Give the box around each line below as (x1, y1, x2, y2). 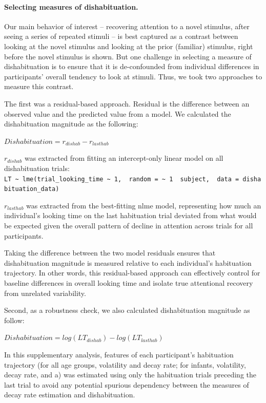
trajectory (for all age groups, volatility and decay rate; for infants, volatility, (4, 359, 246, 370)
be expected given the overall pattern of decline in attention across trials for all (4, 220, 253, 231)
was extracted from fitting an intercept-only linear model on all (24, 153, 223, 163)
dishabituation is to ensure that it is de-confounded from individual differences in (4, 61, 259, 72)
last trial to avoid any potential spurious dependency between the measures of (4, 379, 249, 390)
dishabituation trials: (4, 162, 70, 173)
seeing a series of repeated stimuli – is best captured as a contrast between (4, 31, 238, 41)
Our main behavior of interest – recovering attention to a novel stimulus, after (4, 20, 250, 31)
